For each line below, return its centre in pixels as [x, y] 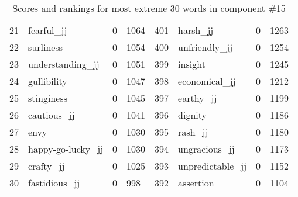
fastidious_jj [54, 183]
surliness [45, 47]
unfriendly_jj [205, 47]
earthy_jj [198, 98]
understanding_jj [64, 64]
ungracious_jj [206, 149]
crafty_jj [47, 166]
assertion [196, 183]
